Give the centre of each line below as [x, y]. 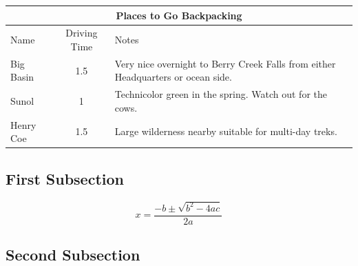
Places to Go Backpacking [179, 15]
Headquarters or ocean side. [173, 77]
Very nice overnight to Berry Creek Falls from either [225, 63]
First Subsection [65, 178]
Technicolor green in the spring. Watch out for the [221, 94]
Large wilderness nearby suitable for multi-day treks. [226, 131]
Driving [82, 33]
